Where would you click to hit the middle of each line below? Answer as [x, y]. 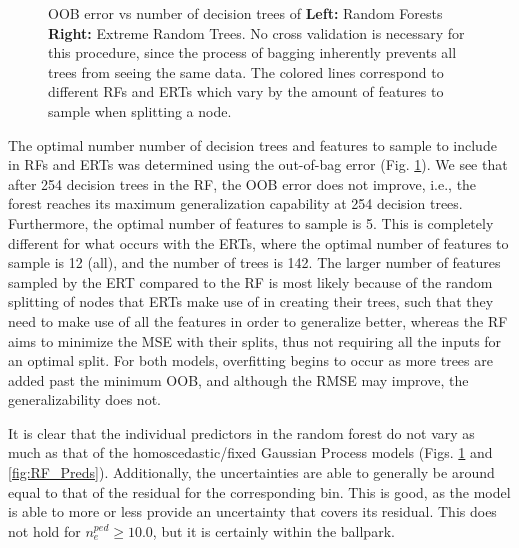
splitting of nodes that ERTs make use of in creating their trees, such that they [251, 301]
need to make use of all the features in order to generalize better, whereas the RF [258, 320]
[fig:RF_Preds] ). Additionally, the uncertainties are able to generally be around [251, 472]
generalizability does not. [84, 399]
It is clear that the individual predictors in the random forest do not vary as [241, 432]
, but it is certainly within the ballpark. [273, 530]
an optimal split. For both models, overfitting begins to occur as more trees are [250, 360]
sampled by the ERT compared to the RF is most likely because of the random [250, 281]
